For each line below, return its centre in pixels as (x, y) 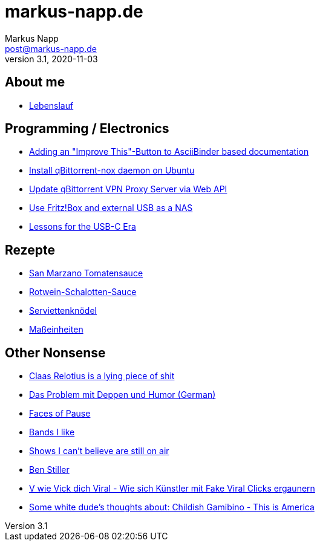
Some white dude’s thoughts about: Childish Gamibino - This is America (172, 507)
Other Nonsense (55, 353)
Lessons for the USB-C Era (83, 227)
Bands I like (52, 432)
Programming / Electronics (87, 129)
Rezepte (30, 250)
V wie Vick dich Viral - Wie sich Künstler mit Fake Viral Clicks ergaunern (172, 489)
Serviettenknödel (63, 311)
